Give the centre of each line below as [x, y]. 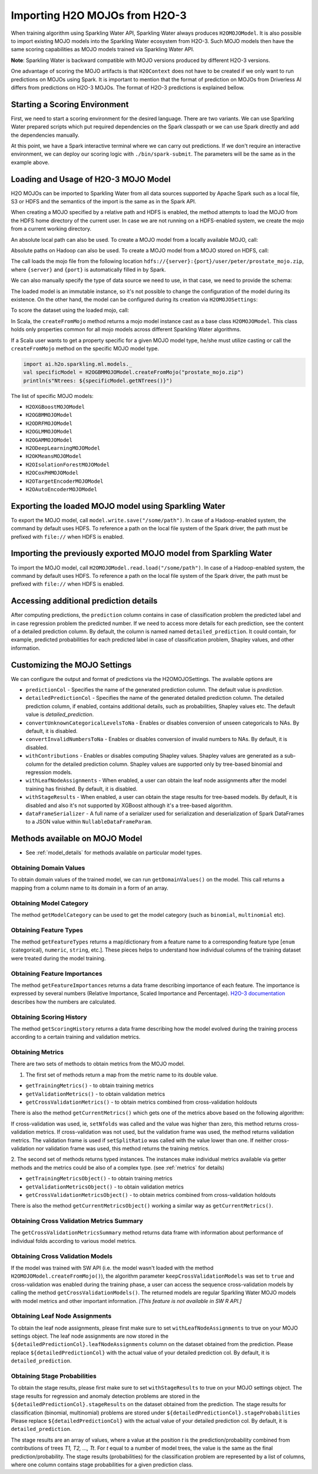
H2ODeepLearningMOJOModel [63, 448]
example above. [30, 162]
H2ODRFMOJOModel [49, 423]
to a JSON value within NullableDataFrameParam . [89, 822]
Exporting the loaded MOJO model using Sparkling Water [118, 506]
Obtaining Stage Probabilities [54, 1376]
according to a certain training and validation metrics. [76, 1037]
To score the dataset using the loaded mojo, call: [70, 310]
